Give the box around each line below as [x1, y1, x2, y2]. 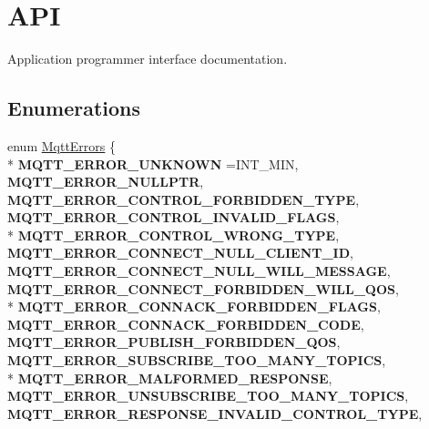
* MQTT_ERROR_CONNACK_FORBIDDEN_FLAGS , [7, 297, 381, 316]
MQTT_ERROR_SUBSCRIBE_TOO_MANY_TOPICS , [7, 351, 386, 370]
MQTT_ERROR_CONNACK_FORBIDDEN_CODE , [7, 314, 364, 333]
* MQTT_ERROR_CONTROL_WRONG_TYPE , [7, 225, 340, 244]
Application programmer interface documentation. [7, 49, 288, 68]
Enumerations [7, 94, 141, 122]
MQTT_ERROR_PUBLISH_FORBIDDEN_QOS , [7, 332, 341, 352]
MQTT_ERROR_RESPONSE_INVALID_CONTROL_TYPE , [7, 403, 423, 423]
